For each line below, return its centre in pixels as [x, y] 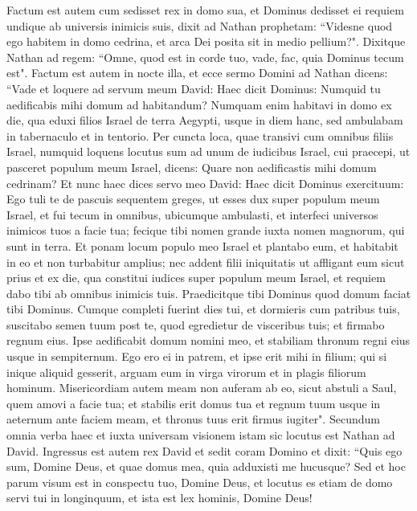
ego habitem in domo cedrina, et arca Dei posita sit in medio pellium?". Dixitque [206, 41]
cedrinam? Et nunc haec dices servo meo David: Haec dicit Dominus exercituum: [205, 183]
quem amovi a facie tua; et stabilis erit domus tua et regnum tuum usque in [194, 403]
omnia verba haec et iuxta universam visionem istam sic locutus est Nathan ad [201, 435]
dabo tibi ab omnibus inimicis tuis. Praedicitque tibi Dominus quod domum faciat [209, 293]
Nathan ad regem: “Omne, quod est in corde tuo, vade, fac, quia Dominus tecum [205, 57]
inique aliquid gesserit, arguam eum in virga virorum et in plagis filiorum [186, 372]
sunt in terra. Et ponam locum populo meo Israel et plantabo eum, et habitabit [202, 245]
